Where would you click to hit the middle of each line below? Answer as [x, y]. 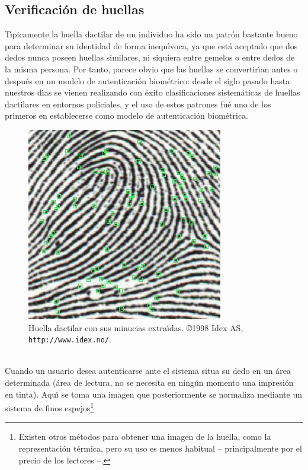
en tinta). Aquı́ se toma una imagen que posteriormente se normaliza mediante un [153, 394]
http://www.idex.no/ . [70, 339]
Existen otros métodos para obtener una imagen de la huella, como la [145, 436]
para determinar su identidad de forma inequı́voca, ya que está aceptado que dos [151, 45]
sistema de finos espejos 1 [49, 407]
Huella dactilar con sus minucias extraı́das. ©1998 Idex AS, [136, 327]
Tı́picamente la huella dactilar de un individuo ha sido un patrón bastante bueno [151, 34]
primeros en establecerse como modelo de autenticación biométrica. [126, 115]
